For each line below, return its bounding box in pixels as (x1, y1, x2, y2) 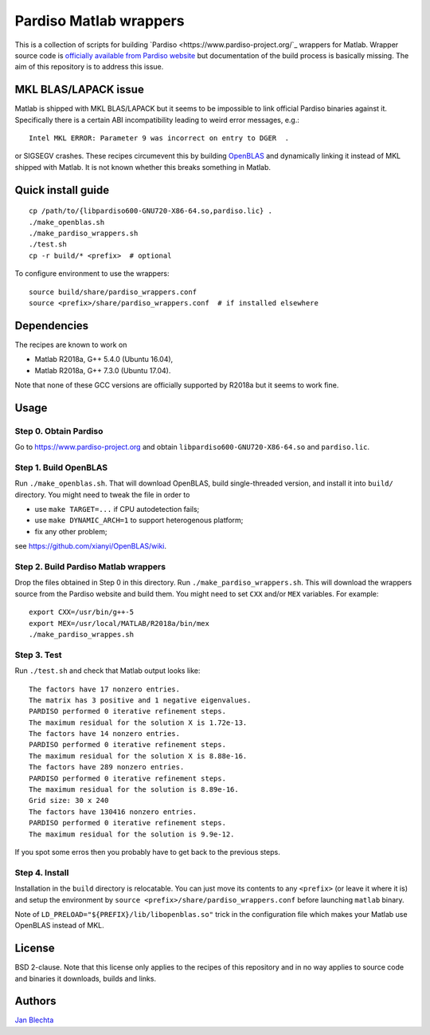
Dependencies (14, 319, 89, 333)
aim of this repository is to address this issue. (14, 62, 164, 72)
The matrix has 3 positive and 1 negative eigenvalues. (29, 695, 252, 705)
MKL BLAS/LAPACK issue (14, 83, 145, 96)
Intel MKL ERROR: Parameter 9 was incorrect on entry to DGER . (29, 134, 290, 143)
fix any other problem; (34, 526, 107, 536)
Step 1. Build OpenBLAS (14, 462, 108, 473)
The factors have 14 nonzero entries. (29, 730, 181, 738)
